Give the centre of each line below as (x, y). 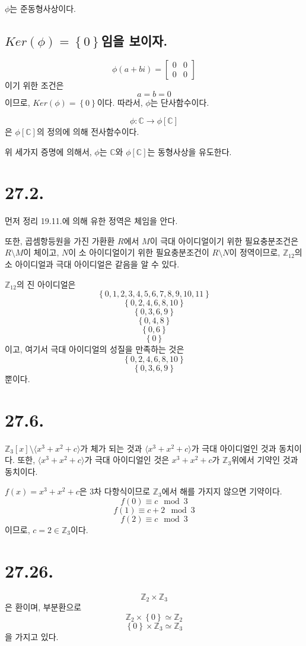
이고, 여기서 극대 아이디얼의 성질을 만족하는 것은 (95, 349)
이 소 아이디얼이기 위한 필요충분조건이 (139, 252)
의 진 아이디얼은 (46, 284)
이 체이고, (41, 252)
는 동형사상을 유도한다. (189, 151)
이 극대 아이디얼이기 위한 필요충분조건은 (224, 240)
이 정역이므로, (255, 252)
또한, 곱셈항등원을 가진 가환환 (60, 240)
